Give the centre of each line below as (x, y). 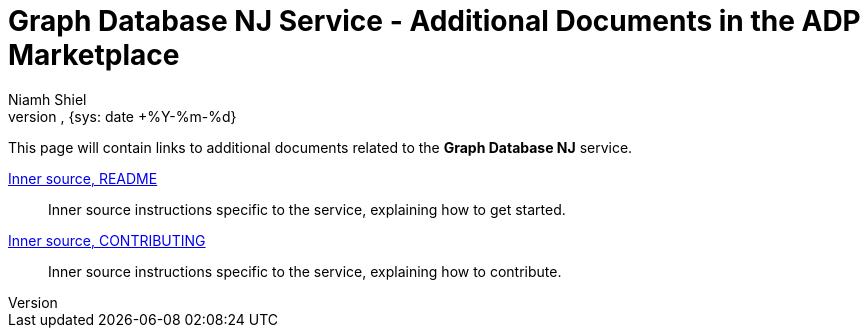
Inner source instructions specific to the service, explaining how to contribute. (305, 271)
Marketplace (94, 55)
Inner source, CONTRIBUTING (107, 240)
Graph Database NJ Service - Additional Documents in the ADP (434, 21)
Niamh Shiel (47, 99)
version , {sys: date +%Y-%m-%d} (122, 116)
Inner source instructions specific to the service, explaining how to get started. (307, 209)
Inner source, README (83, 178)
